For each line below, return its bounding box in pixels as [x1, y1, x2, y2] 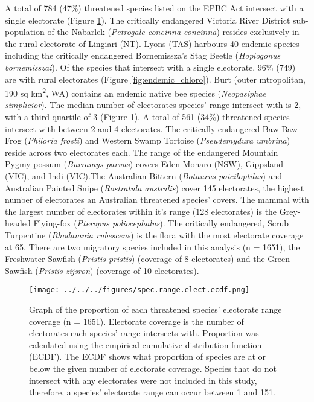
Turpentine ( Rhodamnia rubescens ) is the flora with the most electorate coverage [5, 228, 304, 241]
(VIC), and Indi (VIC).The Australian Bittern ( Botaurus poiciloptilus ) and [5, 169, 283, 182]
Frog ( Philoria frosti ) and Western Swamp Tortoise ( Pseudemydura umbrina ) [5, 134, 290, 147]
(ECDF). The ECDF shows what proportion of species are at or [29, 350, 266, 363]
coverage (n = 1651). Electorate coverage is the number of [29, 314, 244, 327]
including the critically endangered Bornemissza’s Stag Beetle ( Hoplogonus [5, 49, 281, 62]
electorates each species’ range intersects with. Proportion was [29, 327, 259, 339]
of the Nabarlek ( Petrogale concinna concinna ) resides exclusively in [47, 25, 300, 38]
